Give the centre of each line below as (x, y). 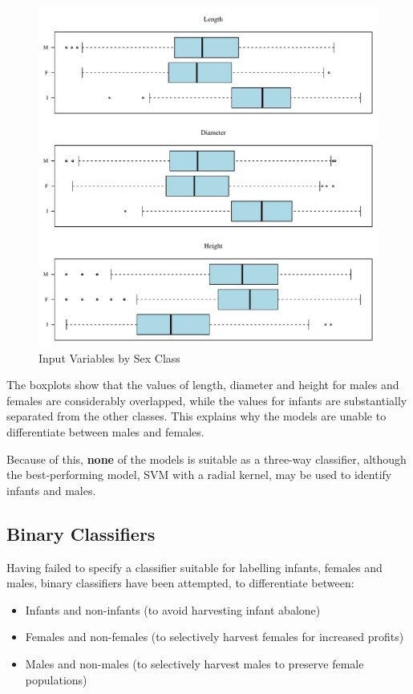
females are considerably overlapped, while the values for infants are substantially (207, 400)
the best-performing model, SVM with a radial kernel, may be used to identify (199, 475)
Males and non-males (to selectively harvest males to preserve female (194, 663)
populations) (56, 679)
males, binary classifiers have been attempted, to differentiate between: (180, 583)
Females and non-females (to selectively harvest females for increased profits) (215, 637)
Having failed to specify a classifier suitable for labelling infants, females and (194, 567)
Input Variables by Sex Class (109, 357)
